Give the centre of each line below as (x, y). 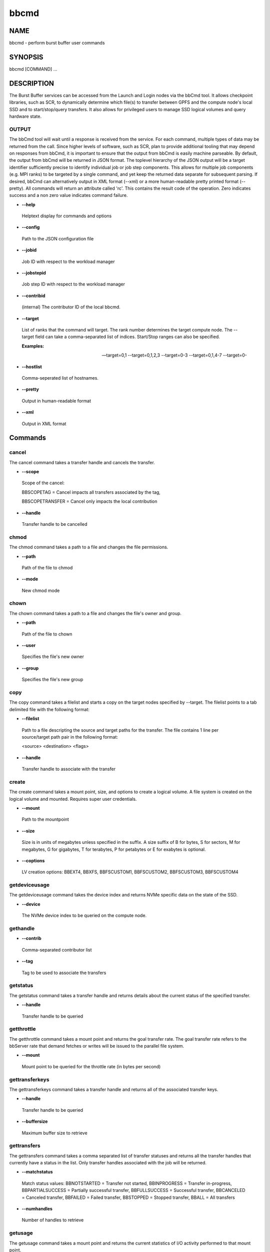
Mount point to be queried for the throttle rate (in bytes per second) (91, 1066)
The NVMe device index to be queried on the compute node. (84, 915)
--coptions (33, 860)
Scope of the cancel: (43, 483)
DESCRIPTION (32, 83)
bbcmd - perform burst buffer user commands (57, 43)
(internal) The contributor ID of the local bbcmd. (71, 307)
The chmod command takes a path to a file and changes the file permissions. (89, 547)
